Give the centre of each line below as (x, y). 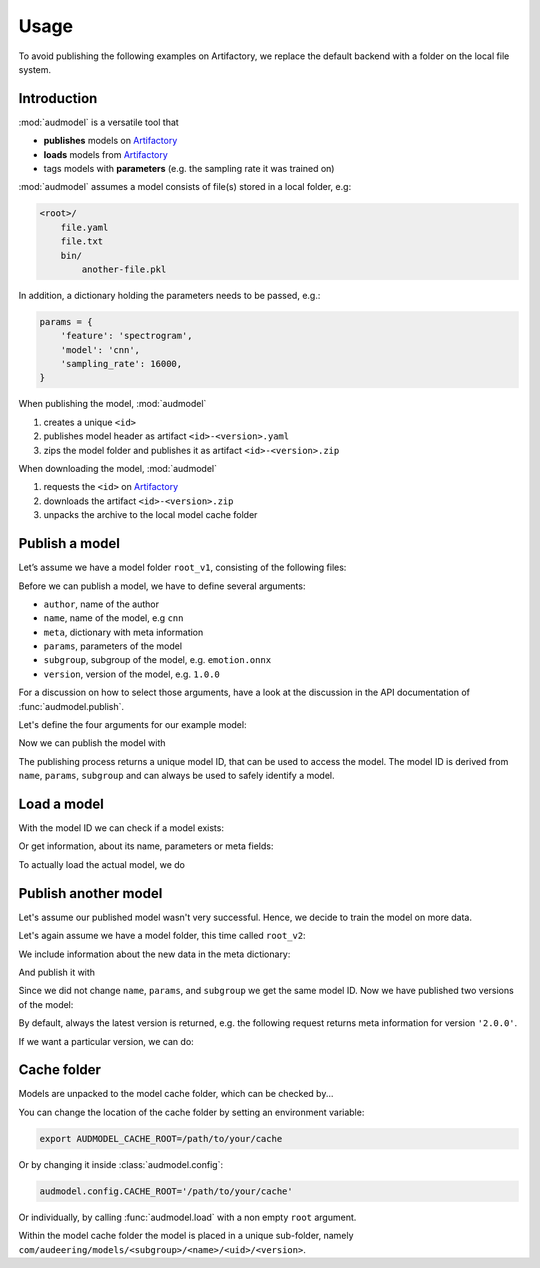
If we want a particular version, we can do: (106, 1041)
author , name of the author (101, 604)
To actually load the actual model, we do (101, 864)
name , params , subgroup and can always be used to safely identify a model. (176, 776)
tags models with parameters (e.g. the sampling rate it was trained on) (189, 169)
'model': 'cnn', (100, 349)
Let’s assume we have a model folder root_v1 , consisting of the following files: (182, 567)
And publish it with (56, 972)
